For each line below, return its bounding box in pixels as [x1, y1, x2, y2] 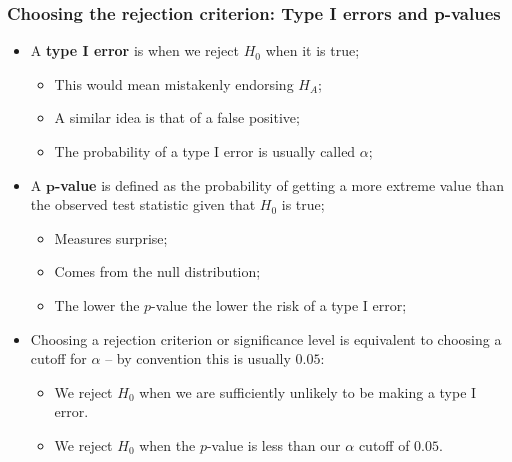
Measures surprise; [54, 227, 168, 248]
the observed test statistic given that [30, 194, 256, 215]
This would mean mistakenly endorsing [54, 73, 294, 94]
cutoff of [358, 434, 410, 455]
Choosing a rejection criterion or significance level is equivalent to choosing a [30, 328, 502, 349]
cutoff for [30, 348, 87, 369]
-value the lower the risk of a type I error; [151, 294, 407, 315]
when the [139, 434, 196, 455]
